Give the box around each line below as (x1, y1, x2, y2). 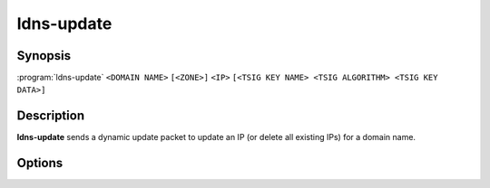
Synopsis (16, 48, 72, 63)
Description (16, 108, 85, 124)
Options (16, 155, 64, 171)
